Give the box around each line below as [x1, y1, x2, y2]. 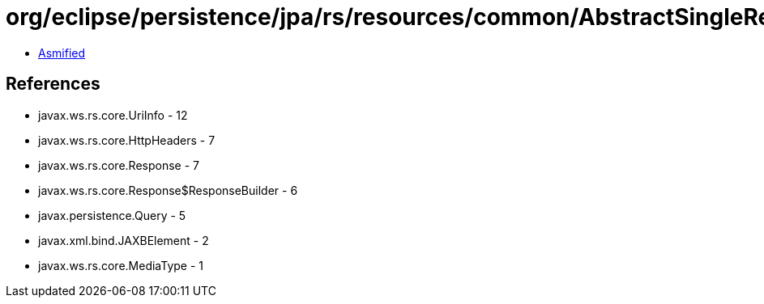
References [6, 74, 100, 95]
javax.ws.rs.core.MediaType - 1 [38, 258, 204, 272]
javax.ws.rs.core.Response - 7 [38, 158, 199, 172]
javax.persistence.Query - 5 [38, 208, 186, 222]
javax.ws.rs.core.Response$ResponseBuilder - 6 [38, 183, 298, 197]
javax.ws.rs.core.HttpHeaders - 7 [38, 133, 216, 147]
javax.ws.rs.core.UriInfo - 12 [38, 108, 188, 122]
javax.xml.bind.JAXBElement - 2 [38, 233, 209, 247]
